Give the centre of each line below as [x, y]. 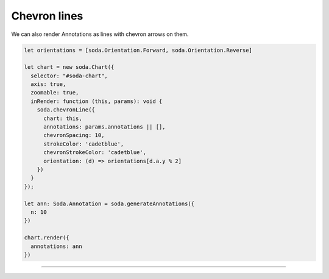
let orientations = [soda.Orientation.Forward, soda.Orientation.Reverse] [138, 50]
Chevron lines [47, 16]
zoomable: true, [55, 93]
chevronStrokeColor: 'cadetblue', [95, 153]
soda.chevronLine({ [66, 110]
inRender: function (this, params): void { [97, 101]
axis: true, [48, 84]
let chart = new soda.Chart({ [69, 67]
